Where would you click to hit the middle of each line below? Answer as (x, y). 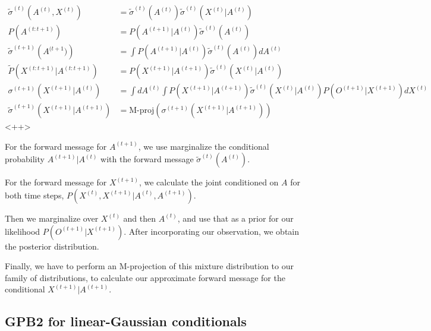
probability (25, 159)
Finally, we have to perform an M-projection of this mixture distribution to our (149, 266)
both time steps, (34, 195)
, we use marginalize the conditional (204, 146)
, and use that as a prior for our (235, 218)
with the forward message (147, 159)
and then (139, 218)
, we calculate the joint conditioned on (209, 182)
